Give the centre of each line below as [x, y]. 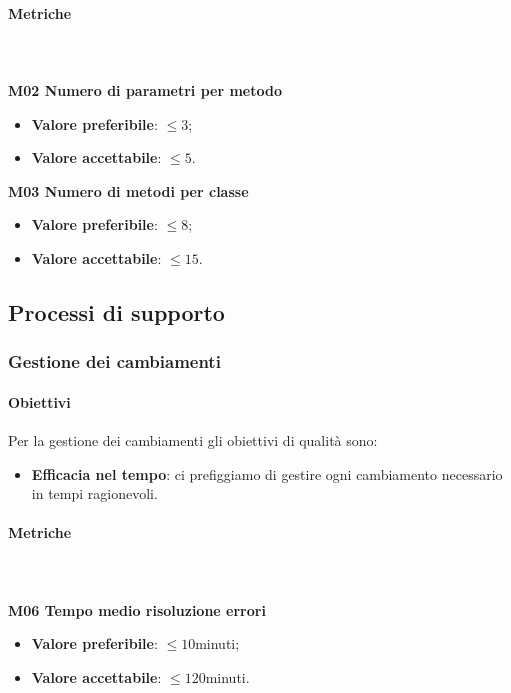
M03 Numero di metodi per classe [128, 190]
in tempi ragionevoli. [94, 493]
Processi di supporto [116, 311]
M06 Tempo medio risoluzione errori [137, 609]
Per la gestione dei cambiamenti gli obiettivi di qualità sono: [193, 439]
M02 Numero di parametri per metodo [145, 89]
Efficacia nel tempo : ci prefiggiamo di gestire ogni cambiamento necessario [267, 473]
